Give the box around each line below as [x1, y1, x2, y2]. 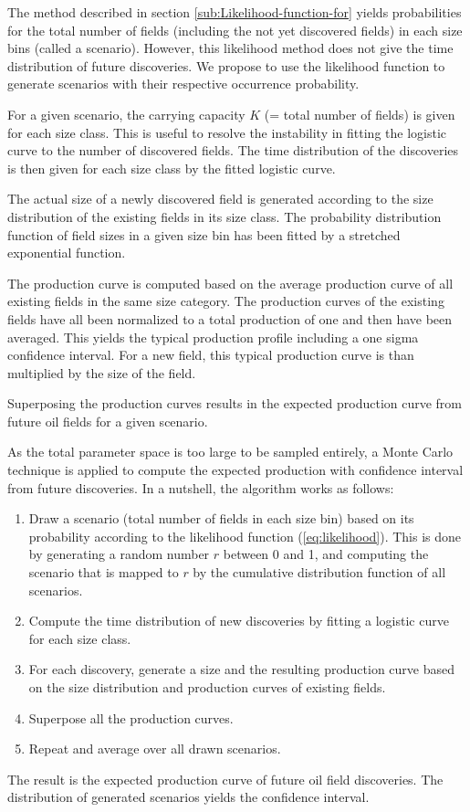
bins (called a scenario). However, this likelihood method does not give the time [7, 38, 454, 58]
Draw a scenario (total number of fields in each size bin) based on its [28, 509, 414, 528]
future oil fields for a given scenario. [7, 411, 208, 430]
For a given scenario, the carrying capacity [7, 104, 245, 123]
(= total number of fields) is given [264, 104, 455, 123]
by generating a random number [28, 544, 210, 564]
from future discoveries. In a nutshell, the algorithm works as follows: [7, 478, 394, 497]
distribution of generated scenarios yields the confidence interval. [7, 787, 370, 807]
